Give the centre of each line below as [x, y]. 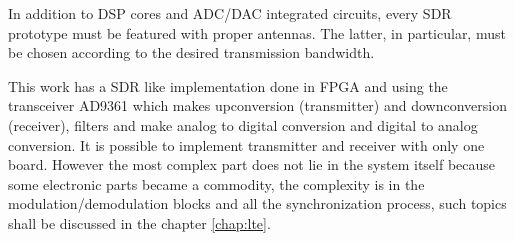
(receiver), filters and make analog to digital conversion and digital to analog [243, 124]
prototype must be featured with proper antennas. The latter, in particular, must [257, 32]
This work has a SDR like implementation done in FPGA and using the [228, 85]
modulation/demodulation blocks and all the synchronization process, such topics [257, 203]
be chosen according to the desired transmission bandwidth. [191, 52]
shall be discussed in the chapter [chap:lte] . [139, 222]
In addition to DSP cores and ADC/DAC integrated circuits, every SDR [230, 13]
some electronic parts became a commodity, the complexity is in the [216, 183]
